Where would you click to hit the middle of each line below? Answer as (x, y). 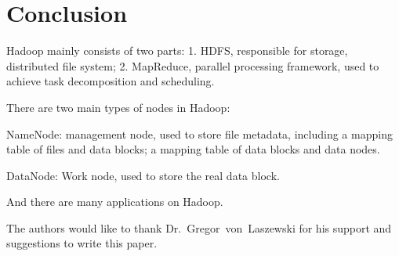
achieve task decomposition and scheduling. (111, 81)
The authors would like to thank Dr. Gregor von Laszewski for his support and (199, 227)
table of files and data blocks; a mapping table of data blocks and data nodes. (193, 149)
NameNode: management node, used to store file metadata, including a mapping (199, 133)
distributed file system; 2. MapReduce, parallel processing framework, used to (193, 65)
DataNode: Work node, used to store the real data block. (143, 175)
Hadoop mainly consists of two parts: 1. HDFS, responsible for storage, (177, 50)
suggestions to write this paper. (82, 243)
